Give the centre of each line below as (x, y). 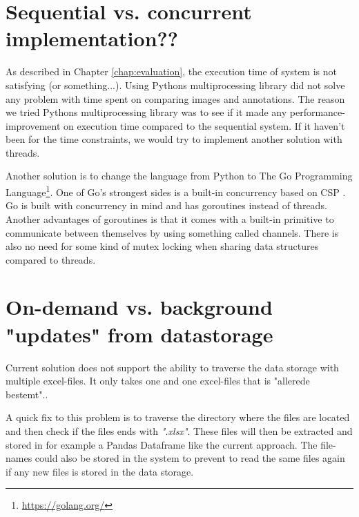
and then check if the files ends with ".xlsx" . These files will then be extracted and (179, 430)
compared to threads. (51, 259)
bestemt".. (27, 394)
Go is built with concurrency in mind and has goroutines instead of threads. (166, 205)
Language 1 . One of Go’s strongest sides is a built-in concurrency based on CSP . (176, 191)
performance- (317, 112)
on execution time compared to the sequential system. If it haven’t (204, 125)
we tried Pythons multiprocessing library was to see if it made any (146, 112)
